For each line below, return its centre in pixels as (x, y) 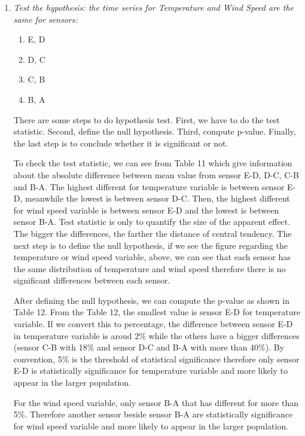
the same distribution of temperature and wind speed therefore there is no (150, 268)
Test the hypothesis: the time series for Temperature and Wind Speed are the (154, 7)
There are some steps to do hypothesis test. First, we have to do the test (147, 119)
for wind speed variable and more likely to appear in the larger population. (151, 426)
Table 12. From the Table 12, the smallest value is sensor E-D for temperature (157, 312)
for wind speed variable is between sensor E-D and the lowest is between (146, 210)
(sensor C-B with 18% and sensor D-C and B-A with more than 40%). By (149, 347)
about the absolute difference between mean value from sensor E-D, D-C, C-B (156, 174)
